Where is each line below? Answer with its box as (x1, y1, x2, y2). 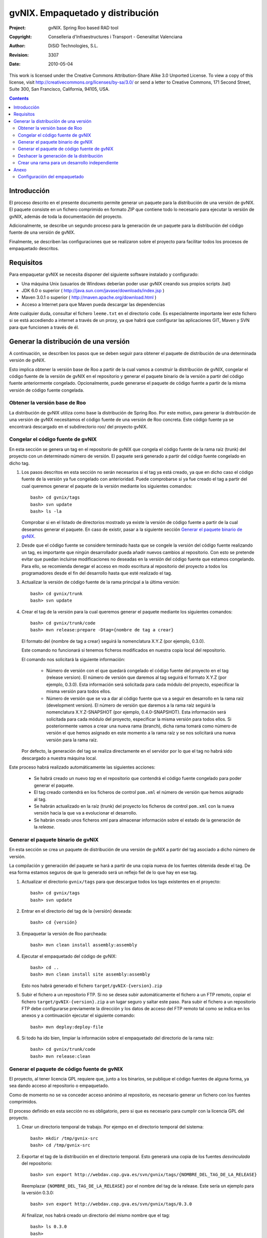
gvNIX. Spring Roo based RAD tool (48, 25, 119, 31)
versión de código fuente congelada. (9, 387, 84, 393)
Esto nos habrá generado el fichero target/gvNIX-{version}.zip (21, 982, 163, 988)
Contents (9, 95, 29, 101)
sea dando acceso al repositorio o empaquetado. (9, 1083, 109, 1089)
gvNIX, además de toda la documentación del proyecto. (9, 213, 123, 219)
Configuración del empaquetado (18, 173, 84, 179)
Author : (9, 43, 26, 49)
